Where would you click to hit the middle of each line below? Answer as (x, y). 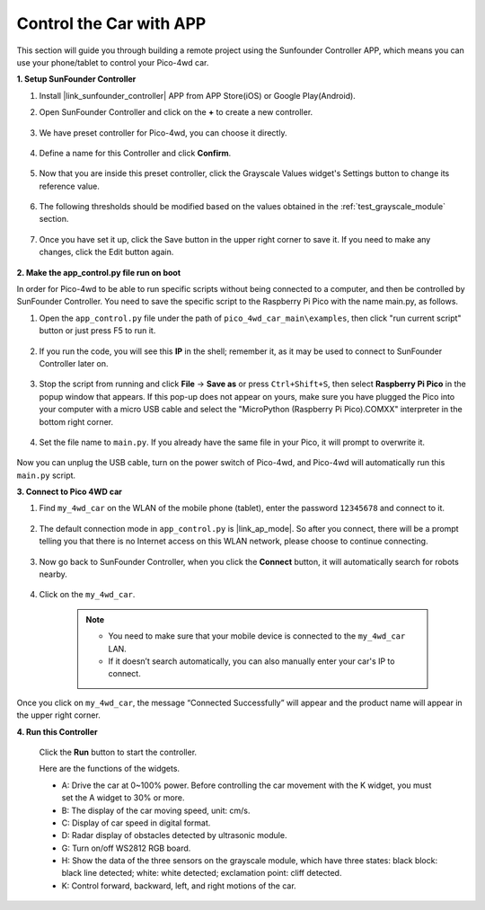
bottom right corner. (76, 421)
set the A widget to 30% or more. (123, 798)
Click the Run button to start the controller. (118, 752)
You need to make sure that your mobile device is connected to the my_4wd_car (257, 636)
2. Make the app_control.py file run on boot (99, 272)
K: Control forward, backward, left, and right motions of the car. (179, 886)
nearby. (53, 574)
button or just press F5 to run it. (97, 331)
